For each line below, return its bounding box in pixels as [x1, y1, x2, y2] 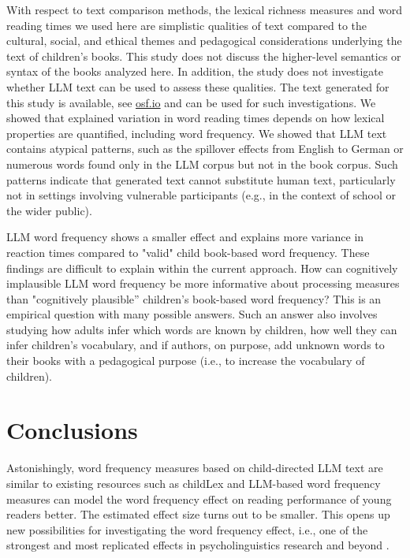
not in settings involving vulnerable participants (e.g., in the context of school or [6, 187, 396, 203]
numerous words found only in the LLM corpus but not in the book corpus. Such [6, 155, 398, 172]
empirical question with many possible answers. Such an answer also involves [6, 306, 378, 322]
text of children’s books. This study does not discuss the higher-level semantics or [6, 47, 401, 64]
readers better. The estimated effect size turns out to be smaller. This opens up [6, 506, 390, 523]
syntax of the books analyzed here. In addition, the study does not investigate [6, 63, 384, 80]
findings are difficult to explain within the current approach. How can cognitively [6, 259, 398, 276]
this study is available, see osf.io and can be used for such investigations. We [6, 94, 376, 110]
